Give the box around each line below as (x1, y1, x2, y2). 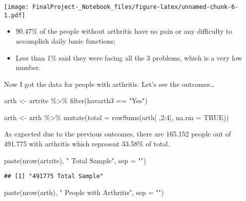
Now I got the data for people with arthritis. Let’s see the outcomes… (4, 78, 215, 89)
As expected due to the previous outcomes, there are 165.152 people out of (4, 129, 231, 139)
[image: (4, 3, 29, 10)
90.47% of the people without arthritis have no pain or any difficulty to (15, 26, 232, 36)
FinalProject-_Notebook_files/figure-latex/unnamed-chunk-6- (32, 3, 239, 10)
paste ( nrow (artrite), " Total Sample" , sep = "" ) (4, 155, 146, 165)
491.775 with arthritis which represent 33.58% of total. (4, 138, 170, 149)
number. (15, 62, 41, 72)
